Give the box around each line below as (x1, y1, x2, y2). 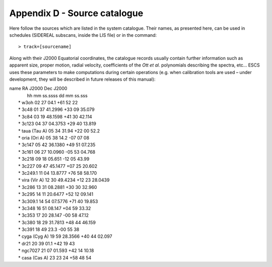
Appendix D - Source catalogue (9, 8, 144, 19)
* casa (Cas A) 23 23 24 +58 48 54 (18, 254, 92, 260)
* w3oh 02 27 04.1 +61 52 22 (18, 100, 78, 106)
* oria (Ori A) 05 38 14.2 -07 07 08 (18, 135, 90, 141)
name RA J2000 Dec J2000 (9, 86, 67, 92)
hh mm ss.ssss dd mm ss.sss (27, 92, 88, 98)
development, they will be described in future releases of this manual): (9, 76, 156, 82)
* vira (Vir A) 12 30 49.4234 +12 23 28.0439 (18, 177, 110, 183)
